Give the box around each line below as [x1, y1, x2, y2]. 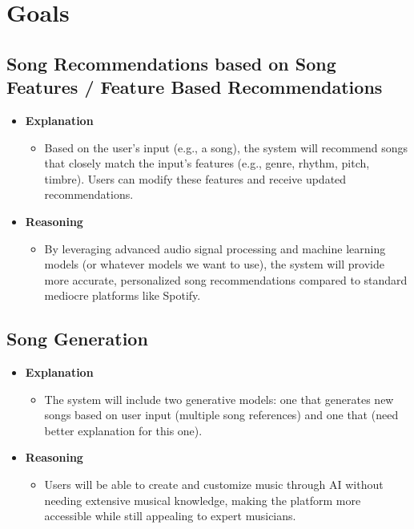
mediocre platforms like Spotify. [44, 287, 201, 304]
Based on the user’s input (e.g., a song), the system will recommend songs [44, 139, 408, 155]
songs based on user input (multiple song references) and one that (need [44, 406, 399, 423]
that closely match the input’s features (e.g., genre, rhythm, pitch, [44, 155, 370, 172]
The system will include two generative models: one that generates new [44, 390, 394, 407]
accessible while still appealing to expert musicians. [44, 507, 296, 524]
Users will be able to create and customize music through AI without [44, 476, 384, 493]
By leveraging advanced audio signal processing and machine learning [44, 240, 386, 256]
